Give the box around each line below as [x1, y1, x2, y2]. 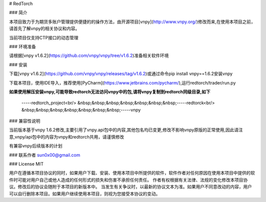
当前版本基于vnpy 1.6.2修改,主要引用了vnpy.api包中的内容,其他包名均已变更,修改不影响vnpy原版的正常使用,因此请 [9, 127, 239, 133]
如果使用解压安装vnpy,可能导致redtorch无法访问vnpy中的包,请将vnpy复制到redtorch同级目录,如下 [9, 88, 211, 94]
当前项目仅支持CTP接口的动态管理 [9, 34, 79, 40]
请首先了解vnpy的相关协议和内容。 [9, 26, 80, 31]
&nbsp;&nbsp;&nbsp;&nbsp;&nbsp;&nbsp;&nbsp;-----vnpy [21, 107, 141, 113]
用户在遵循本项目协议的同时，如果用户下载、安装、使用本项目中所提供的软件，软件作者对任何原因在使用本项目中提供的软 [9, 170, 255, 176]
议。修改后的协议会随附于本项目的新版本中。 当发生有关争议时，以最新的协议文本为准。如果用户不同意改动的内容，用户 [9, 184, 252, 190]
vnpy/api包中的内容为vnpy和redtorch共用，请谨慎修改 [15, 134, 124, 140]
